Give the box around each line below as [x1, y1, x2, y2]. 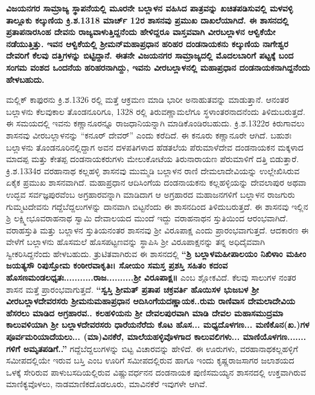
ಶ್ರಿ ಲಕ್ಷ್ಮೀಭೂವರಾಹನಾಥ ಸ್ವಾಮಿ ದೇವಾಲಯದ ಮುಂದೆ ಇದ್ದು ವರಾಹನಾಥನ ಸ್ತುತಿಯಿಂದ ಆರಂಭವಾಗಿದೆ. [6, 212, 288, 224]
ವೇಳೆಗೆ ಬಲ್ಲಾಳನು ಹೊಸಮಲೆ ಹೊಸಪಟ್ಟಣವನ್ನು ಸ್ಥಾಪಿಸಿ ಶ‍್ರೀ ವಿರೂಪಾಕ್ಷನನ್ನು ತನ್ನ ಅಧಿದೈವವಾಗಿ [6, 235, 265, 248]
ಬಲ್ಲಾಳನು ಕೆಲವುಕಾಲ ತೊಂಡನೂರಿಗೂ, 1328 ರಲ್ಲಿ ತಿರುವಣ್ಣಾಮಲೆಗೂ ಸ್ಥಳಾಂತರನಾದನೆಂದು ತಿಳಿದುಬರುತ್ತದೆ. [6, 105, 305, 117]
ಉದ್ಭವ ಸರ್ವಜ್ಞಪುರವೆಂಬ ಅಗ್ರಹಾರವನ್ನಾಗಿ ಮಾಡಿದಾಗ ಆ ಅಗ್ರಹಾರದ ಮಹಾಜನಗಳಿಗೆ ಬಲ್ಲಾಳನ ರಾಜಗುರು [6, 188, 295, 200]
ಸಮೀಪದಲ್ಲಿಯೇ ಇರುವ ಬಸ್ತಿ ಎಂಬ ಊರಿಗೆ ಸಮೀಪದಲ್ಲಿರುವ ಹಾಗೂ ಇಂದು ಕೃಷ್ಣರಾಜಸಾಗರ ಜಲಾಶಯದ [6, 354, 294, 367]
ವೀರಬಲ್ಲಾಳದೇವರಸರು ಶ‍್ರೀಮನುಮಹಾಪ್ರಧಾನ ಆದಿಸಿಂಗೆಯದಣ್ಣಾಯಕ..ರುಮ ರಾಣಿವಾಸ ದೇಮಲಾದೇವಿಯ [6, 295, 296, 307]
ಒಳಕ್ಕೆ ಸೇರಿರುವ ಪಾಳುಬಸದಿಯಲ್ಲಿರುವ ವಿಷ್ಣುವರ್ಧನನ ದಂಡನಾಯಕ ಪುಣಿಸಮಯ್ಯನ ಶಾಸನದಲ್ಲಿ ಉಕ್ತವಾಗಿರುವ [6, 365, 307, 378]
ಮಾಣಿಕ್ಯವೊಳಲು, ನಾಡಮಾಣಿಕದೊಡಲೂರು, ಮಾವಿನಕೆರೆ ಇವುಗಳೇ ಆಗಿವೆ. [6, 377, 208, 390]
